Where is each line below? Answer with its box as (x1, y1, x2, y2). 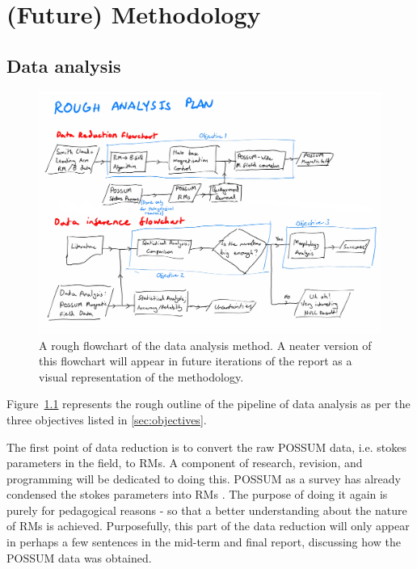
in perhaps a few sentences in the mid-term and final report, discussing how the (6, 533, 401, 550)
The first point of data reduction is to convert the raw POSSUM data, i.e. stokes (6, 438, 406, 455)
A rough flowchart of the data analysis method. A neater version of (39, 336, 372, 353)
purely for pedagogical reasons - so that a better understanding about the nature (6, 501, 407, 518)
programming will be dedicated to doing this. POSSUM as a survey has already (6, 470, 401, 487)
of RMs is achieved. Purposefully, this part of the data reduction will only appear (6, 517, 410, 534)
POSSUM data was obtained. (6, 549, 152, 566)
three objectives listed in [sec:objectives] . (6, 411, 207, 428)
